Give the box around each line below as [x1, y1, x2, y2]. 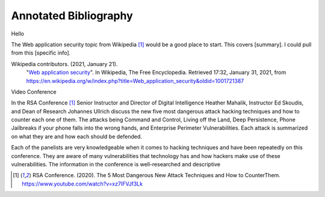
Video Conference [11, 88, 57, 95]
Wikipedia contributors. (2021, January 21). [11, 60, 118, 67]
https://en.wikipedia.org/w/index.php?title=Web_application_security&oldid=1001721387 [26, 77, 244, 84]
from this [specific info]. [11, 49, 71, 56]
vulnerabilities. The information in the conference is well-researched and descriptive [11, 161, 221, 168]
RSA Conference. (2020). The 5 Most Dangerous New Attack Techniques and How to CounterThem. [32, 172, 281, 179]
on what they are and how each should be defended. [11, 133, 143, 140]
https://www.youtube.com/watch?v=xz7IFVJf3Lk [22, 180, 143, 187]
